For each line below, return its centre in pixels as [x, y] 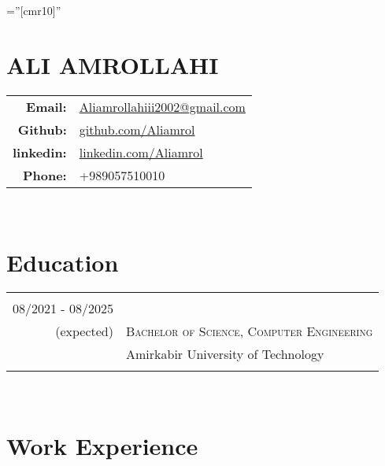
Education [63, 262]
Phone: [44, 175]
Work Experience [102, 446]
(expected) [84, 331]
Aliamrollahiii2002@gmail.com [162, 106]
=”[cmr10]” [34, 10]
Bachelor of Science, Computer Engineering [249, 331]
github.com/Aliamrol [137, 129]
